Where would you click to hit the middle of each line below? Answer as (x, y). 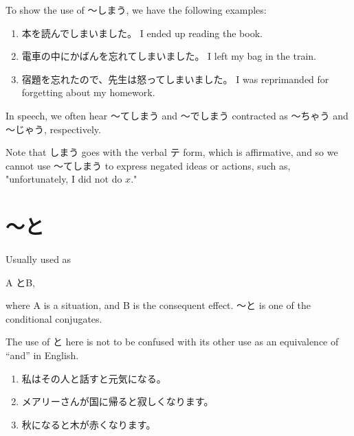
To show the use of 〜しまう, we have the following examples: (136, 10)
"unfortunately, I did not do (64, 179)
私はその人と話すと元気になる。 (94, 378)
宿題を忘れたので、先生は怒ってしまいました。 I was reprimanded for (175, 79)
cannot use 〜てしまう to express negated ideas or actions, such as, (148, 165)
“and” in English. (42, 355)
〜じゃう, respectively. (53, 129)
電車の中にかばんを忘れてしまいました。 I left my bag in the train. (169, 56)
